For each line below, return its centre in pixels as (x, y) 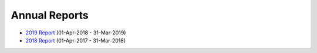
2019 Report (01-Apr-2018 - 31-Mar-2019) (76, 33)
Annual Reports (50, 15)
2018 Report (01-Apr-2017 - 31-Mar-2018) (76, 40)
